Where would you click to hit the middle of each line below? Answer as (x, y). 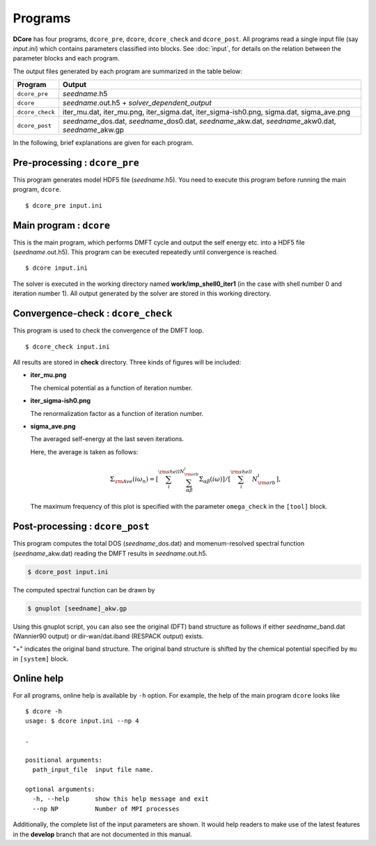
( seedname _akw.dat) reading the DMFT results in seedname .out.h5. (110, 553)
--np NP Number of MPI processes (106, 809)
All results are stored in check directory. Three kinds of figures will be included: (127, 362)
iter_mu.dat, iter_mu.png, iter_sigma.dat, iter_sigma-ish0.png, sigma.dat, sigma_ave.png (207, 112)
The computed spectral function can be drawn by (84, 590)
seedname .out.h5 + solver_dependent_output (138, 103)
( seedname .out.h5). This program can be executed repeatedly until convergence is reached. (146, 252)
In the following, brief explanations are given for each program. (103, 143)
